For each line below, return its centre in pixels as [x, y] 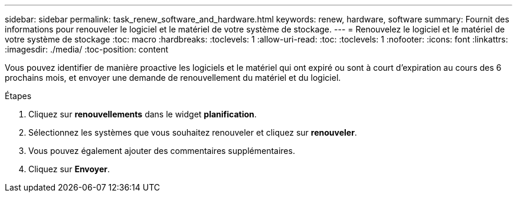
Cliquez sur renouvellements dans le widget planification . [143, 114]
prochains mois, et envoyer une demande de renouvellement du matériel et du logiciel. [173, 78]
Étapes [18, 96]
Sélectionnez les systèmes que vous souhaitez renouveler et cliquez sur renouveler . [193, 132]
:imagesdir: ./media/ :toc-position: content [86, 49]
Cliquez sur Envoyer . [69, 169]
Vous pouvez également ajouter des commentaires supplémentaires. [162, 151]
